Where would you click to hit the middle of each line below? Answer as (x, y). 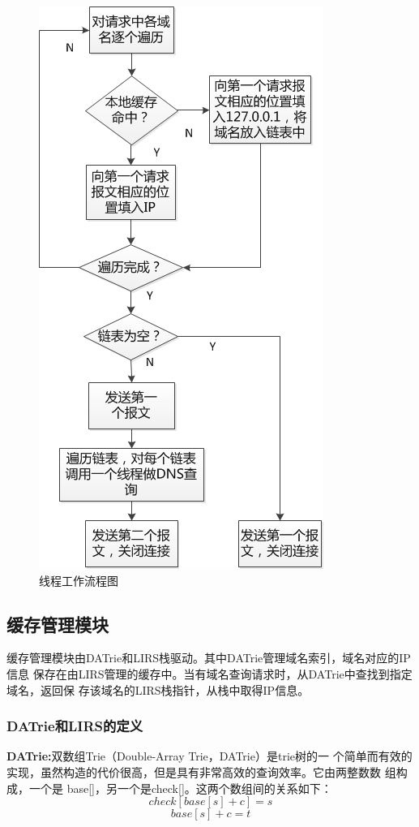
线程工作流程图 (79, 580)
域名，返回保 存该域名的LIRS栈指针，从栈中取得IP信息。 (158, 689)
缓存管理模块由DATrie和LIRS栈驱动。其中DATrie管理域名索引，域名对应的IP (209, 658)
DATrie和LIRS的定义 (75, 726)
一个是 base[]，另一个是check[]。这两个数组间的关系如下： (180, 788)
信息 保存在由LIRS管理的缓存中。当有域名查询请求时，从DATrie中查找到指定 (209, 673)
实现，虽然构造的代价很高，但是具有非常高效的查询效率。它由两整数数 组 (201, 771)
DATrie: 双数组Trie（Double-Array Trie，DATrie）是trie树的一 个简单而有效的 (209, 756)
